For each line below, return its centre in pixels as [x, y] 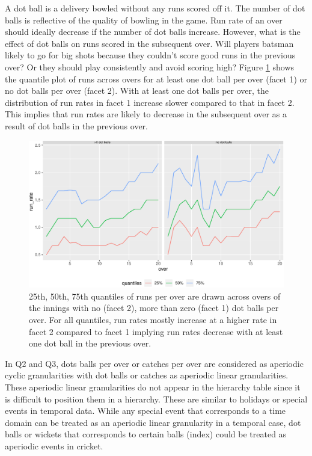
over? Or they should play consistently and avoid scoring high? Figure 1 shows [150, 66]
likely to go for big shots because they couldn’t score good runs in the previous [150, 55]
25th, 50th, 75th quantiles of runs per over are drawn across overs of [155, 296]
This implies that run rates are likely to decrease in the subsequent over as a [146, 114]
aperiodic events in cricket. [54, 445]
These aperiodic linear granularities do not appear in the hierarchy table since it [153, 387]
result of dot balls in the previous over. [76, 125]
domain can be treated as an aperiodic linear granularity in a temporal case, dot [153, 422]
